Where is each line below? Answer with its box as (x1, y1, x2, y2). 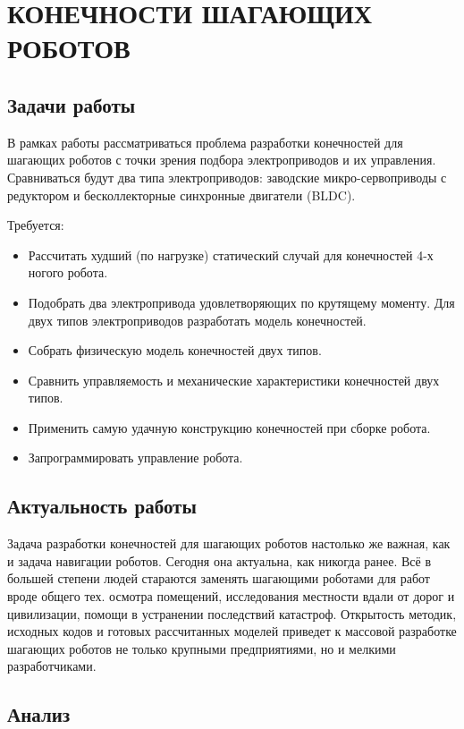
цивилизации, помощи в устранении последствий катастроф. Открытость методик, (7, 604, 457, 623)
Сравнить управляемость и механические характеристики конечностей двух (28, 370, 440, 389)
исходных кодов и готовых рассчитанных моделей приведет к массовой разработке (7, 622, 457, 640)
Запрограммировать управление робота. (28, 448, 243, 467)
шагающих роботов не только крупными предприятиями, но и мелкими (7, 639, 396, 657)
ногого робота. (28, 263, 108, 282)
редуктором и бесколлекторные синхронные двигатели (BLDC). (7, 185, 356, 204)
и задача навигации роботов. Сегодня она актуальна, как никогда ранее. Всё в (7, 551, 431, 570)
